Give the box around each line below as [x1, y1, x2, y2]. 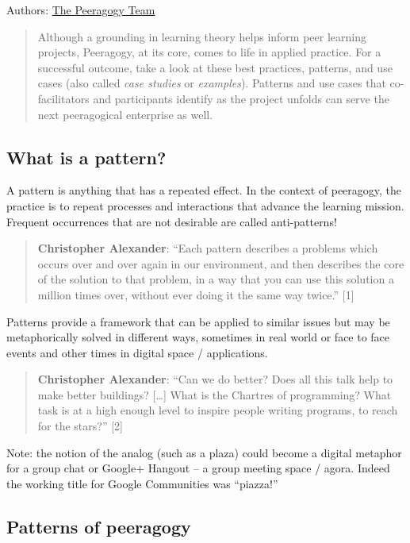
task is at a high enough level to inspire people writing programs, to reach [37, 402, 398, 418]
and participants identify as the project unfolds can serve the [93, 90, 389, 106]
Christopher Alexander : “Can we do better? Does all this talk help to [37, 371, 393, 387]
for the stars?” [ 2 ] [37, 418, 123, 434]
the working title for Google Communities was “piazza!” [6, 475, 278, 491]
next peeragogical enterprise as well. [37, 106, 213, 122]
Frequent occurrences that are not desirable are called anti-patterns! [6, 213, 337, 229]
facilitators [37, 90, 90, 106]
